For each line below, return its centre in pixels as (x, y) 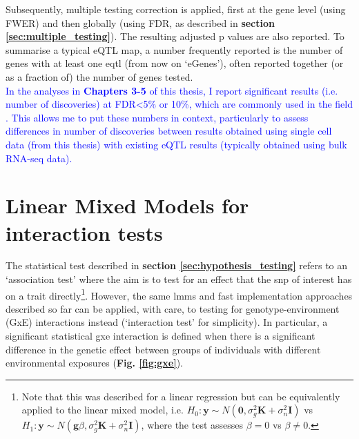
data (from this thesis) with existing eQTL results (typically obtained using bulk (176, 144)
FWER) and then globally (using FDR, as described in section (140, 22)
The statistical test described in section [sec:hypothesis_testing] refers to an (177, 265)
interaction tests (84, 232)
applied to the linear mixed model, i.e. (103, 410)
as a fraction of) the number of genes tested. (99, 76)
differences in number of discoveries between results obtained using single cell (169, 131)
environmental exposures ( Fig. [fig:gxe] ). (95, 363)
